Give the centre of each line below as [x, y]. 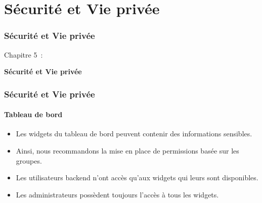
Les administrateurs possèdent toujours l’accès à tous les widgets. [117, 194]
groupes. [29, 160]
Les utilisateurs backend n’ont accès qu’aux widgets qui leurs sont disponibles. [137, 177]
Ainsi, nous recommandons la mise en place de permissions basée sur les [127, 151]
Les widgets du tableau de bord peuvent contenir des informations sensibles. [134, 134]
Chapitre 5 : [24, 54]
